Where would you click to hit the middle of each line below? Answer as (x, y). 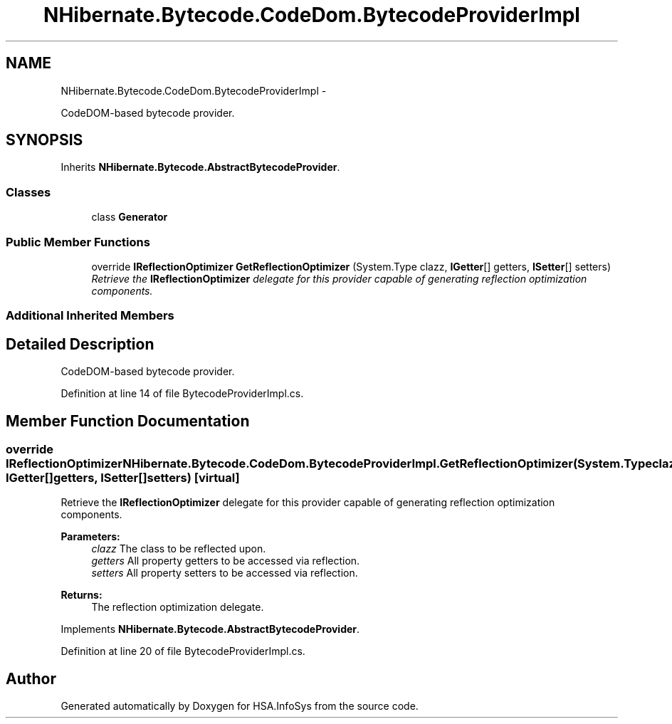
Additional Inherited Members (90, 316)
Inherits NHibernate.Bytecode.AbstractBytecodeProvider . (200, 167)
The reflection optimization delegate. (178, 607)
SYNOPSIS (44, 140)
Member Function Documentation (128, 421)
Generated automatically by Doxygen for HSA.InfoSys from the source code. (240, 706)
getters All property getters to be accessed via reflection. (226, 561)
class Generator (130, 217)
